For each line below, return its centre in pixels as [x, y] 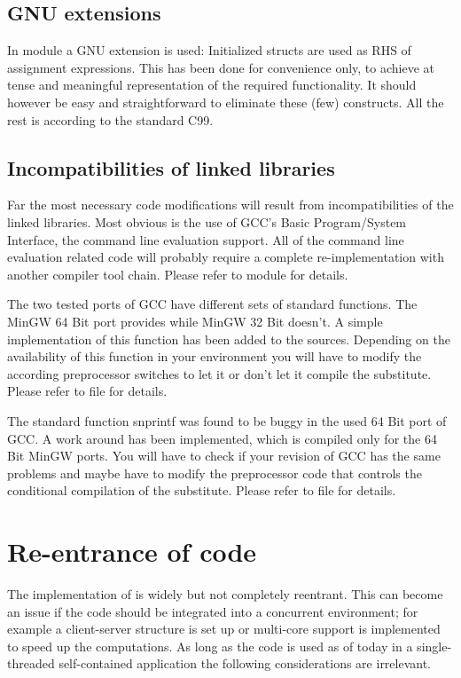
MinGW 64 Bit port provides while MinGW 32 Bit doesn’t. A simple [195, 321]
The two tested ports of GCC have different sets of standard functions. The [212, 304]
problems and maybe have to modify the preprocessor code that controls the [215, 473]
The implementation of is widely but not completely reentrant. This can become [225, 594]
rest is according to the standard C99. [110, 119]
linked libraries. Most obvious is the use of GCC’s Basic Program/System [207, 221]
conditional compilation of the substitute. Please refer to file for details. [202, 490]
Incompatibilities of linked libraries [171, 167]
